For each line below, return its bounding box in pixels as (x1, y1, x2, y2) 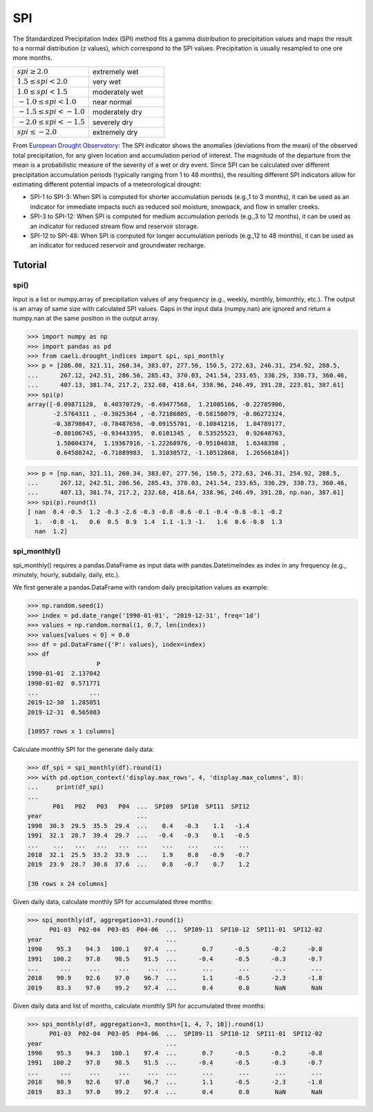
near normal (92, 97, 133, 107)
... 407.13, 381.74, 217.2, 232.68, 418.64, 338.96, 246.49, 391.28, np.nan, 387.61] (27, 489, 345, 497)
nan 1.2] (35, 527, 68, 535)
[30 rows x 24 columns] (27, 880, 108, 888)
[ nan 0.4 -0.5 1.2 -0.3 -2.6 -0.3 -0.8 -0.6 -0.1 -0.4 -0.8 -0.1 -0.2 (27, 508, 283, 516)
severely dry (92, 117, 133, 127)
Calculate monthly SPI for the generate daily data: (12, 745, 155, 753)
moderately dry (92, 107, 143, 117)
